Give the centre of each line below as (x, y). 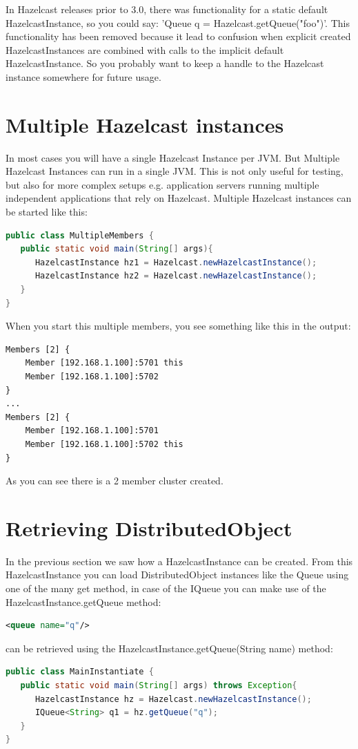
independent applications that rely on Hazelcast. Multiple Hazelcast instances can (179, 198)
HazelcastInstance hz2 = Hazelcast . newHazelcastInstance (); (176, 276)
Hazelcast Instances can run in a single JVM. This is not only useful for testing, (175, 171)
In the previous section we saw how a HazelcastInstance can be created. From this (179, 561)
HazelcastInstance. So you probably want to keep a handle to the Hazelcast (165, 63)
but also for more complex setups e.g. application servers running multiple (162, 184)
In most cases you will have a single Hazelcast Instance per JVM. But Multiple (173, 157)
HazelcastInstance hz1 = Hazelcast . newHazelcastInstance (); (176, 262)
